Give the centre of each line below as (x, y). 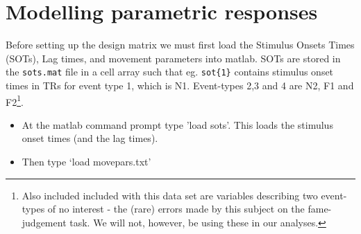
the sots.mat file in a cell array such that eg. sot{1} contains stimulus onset (170, 72)
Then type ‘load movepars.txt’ (86, 161)
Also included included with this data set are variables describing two (170, 195)
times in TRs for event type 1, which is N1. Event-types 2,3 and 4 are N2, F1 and (180, 85)
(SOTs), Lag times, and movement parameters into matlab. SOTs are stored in (173, 58)
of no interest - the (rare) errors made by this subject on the (176, 209)
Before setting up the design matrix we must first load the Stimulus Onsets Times (180, 45)
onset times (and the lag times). (90, 138)
